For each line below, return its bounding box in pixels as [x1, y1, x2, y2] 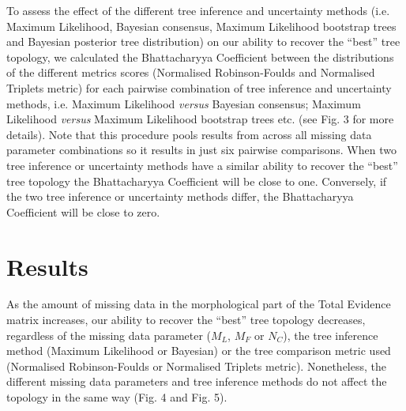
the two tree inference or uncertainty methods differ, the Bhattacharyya [6, 188, 354, 205]
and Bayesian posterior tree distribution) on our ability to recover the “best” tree [6, 33, 400, 50]
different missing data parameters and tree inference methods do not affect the [6, 373, 387, 390]
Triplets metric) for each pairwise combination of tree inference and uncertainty [6, 79, 392, 96]
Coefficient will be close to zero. [6, 203, 160, 220]
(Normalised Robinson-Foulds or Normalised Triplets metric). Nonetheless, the [6, 357, 387, 374]
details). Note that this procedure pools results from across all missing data [6, 126, 372, 142]
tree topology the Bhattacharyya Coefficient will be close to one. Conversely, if [6, 172, 387, 189]
